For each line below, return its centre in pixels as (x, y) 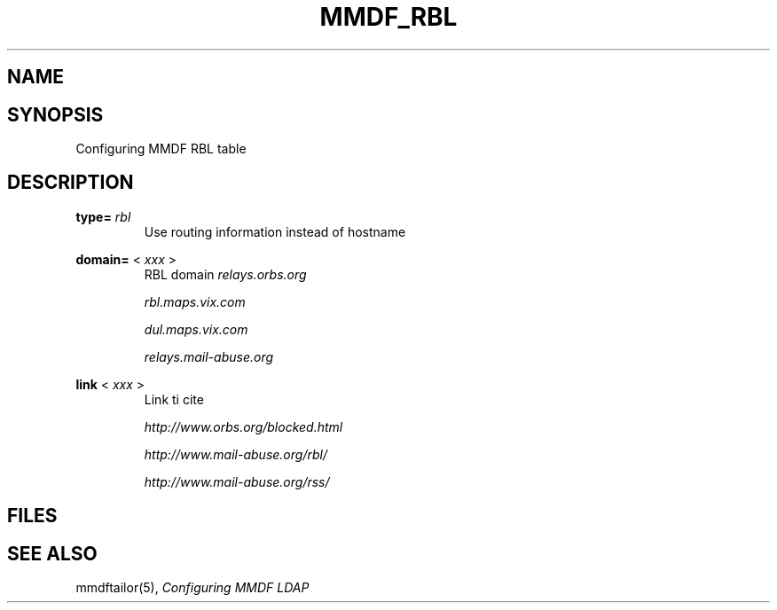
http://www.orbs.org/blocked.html (243, 426)
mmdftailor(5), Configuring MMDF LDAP (192, 588)
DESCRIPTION (71, 183)
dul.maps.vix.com (196, 329)
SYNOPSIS (55, 114)
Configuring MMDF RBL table (161, 149)
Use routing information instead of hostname (275, 231)
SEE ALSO (52, 553)
